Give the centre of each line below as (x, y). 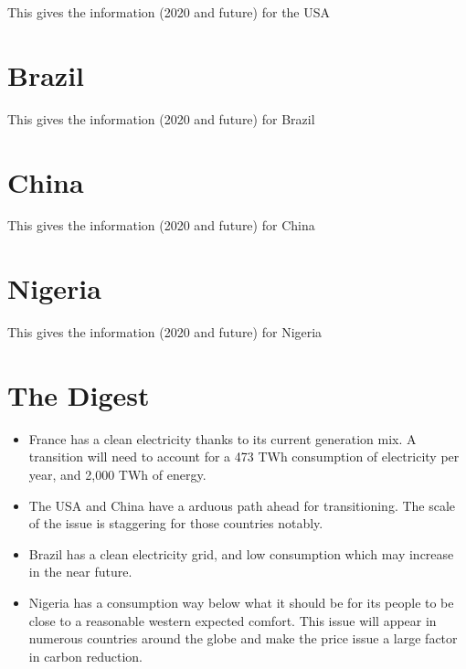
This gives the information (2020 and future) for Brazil (161, 118)
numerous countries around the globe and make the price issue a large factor (243, 638)
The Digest (79, 394)
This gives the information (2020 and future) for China (161, 225)
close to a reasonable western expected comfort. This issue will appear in (233, 620)
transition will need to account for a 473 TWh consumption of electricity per (244, 457)
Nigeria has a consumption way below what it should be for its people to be (241, 603)
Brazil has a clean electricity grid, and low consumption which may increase (241, 553)
